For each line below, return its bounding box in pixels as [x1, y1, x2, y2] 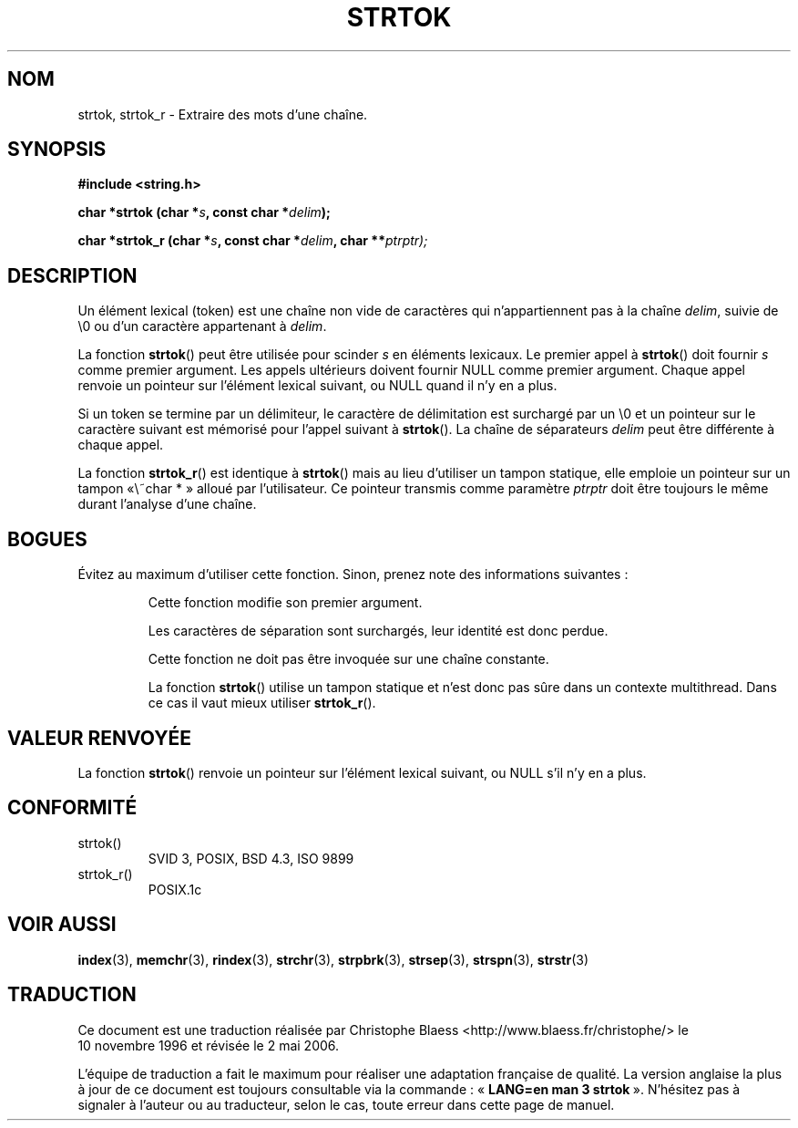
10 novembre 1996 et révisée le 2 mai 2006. [77, 1037, 340, 1053]
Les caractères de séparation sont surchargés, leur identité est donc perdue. [148, 623, 609, 639]
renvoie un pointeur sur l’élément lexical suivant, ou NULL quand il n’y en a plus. [77, 378, 558, 394]
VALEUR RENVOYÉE [7, 726, 191, 750]
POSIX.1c [148, 881, 202, 897]
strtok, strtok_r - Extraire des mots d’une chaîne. [77, 106, 368, 122]
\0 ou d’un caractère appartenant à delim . [77, 318, 327, 335]
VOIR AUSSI [7, 913, 117, 937]
